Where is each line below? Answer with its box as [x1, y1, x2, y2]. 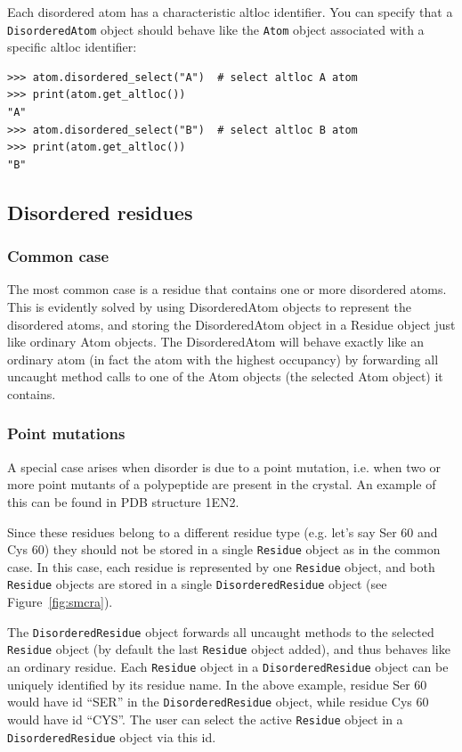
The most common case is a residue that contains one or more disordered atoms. [7, 280, 447, 298]
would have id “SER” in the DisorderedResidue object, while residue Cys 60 [7, 692, 429, 711]
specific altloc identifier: [7, 37, 137, 56]
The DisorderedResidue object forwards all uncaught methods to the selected [7, 622, 434, 641]
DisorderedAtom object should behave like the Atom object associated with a [7, 20, 425, 38]
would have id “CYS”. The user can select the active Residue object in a [7, 709, 403, 728]
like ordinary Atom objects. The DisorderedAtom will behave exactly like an [7, 332, 424, 351]
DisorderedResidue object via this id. [7, 727, 216, 746]
